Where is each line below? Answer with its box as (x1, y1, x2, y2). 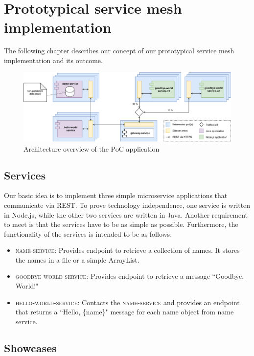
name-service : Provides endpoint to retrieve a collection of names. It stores (15, 245, 240, 255)
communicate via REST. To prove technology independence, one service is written (4, 200, 251, 210)
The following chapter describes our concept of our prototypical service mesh (4, 45, 234, 56)
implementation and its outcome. (4, 55, 103, 65)
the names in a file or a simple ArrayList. (15, 254, 139, 265)
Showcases (4, 340, 57, 355)
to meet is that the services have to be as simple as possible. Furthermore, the (4, 219, 238, 229)
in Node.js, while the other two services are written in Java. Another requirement (4, 209, 248, 220)
